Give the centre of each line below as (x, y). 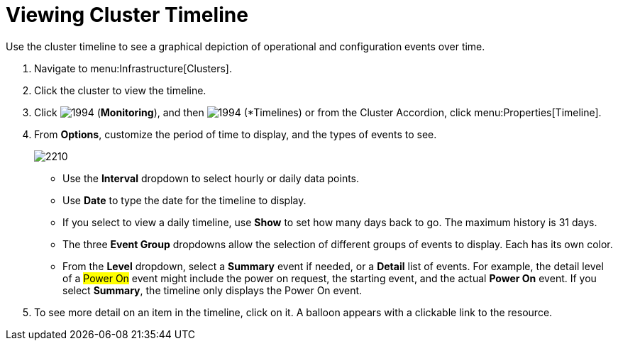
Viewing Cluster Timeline (127, 15)
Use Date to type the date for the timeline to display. (184, 200)
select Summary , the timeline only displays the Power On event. (213, 290)
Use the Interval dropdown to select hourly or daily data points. (211, 178)
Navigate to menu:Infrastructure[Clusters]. (133, 68)
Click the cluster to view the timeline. (120, 90)
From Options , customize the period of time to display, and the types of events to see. (236, 134)
